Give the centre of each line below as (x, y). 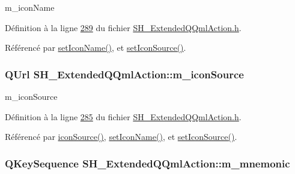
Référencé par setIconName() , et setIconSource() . (96, 48)
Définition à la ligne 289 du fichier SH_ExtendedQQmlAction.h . (123, 27)
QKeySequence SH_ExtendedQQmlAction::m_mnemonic (147, 163)
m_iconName (30, 7)
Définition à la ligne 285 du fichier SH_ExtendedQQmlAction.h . (123, 116)
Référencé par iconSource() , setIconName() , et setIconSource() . (121, 137)
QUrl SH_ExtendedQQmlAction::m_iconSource (124, 74)
